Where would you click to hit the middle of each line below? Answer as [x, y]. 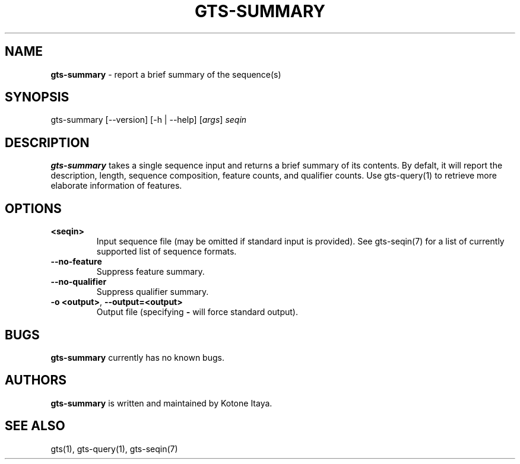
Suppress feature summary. [150, 272]
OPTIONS [33, 208]
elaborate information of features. [116, 186]
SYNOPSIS [37, 97]
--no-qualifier [79, 282]
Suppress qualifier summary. [153, 292]
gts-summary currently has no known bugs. [137, 357]
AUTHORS [36, 380]
